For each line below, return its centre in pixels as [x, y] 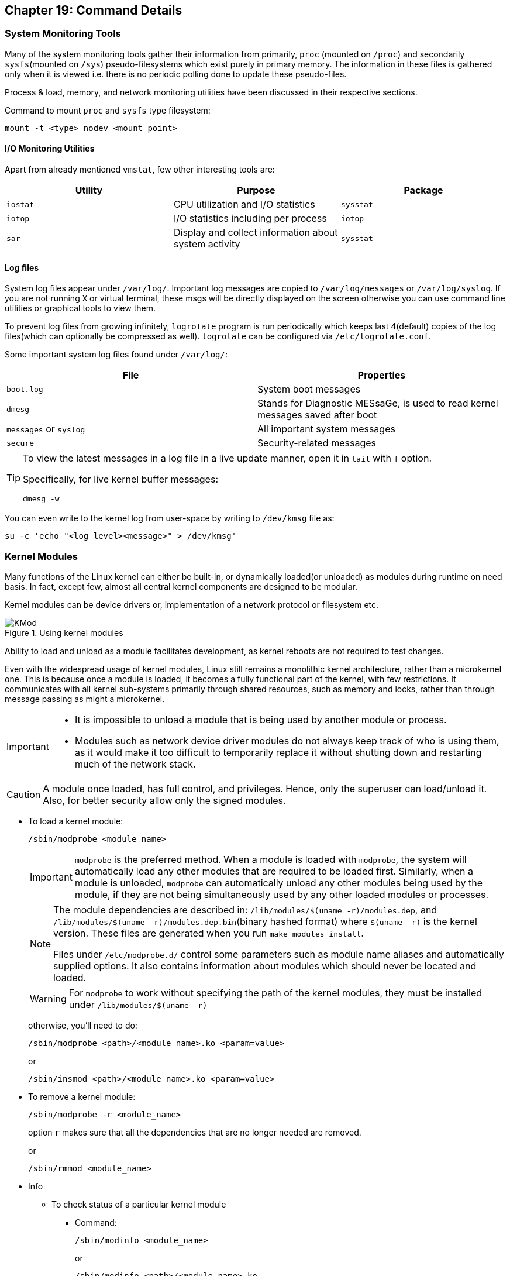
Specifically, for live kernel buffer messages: [120, 479]
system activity [207, 244]
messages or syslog [46, 429]
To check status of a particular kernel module [139, 1204]
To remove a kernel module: [82, 1096]
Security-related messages [317, 443]
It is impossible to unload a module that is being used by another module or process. [261, 719]
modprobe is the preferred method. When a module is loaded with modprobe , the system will [270, 859]
